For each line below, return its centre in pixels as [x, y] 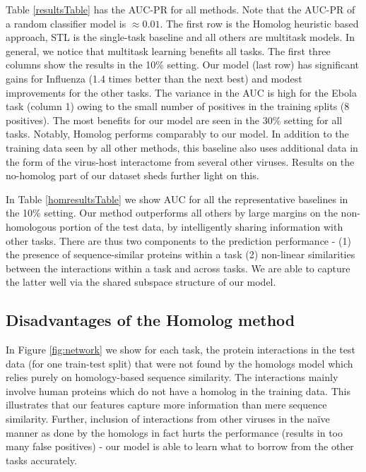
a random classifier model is [66, 23]
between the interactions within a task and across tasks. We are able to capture [178, 268]
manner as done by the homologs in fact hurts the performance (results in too [174, 432]
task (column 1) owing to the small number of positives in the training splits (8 [178, 106]
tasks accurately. [41, 460]
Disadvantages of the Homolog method [150, 320]
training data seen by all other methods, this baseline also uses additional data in [182, 147]
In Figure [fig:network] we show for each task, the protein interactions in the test [181, 350]
